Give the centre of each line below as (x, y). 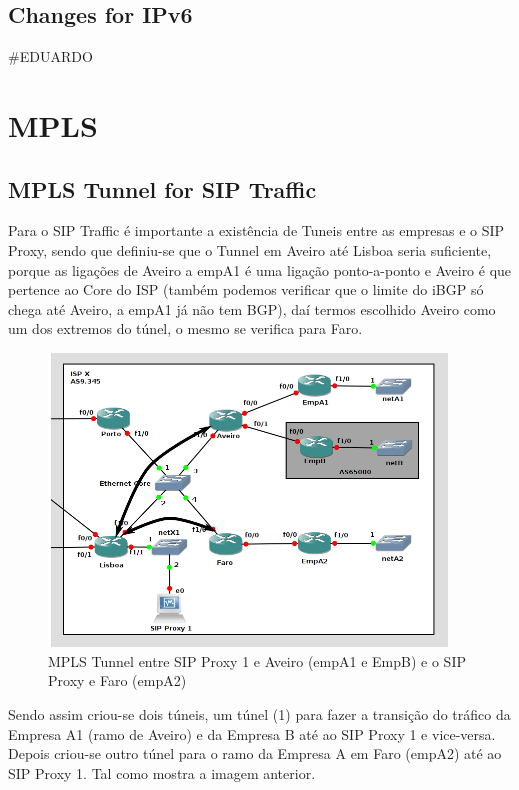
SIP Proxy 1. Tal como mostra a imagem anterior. (162, 772)
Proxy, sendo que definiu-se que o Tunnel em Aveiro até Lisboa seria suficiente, (250, 249)
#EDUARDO (50, 56)
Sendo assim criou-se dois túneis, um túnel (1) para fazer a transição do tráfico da (259, 713)
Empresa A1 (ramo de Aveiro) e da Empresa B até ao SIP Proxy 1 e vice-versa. (252, 733)
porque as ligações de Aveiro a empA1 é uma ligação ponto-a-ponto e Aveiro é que (260, 269)
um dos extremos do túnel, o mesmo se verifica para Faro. (185, 328)
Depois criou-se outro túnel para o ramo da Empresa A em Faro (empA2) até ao (255, 753)
